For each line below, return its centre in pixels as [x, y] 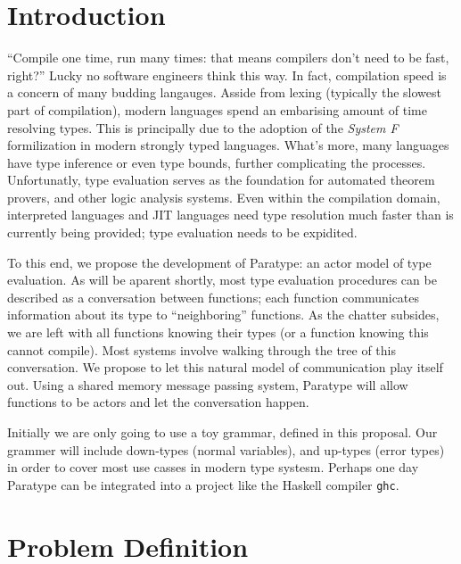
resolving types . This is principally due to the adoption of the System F [203, 127]
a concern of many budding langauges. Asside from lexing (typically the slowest [224, 92]
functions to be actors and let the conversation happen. [158, 402]
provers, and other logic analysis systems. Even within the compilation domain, [224, 197]
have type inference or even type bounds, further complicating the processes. [217, 162]
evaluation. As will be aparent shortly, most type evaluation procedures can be [222, 280]
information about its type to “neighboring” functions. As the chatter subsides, [223, 315]
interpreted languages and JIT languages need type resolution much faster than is [230, 215]
